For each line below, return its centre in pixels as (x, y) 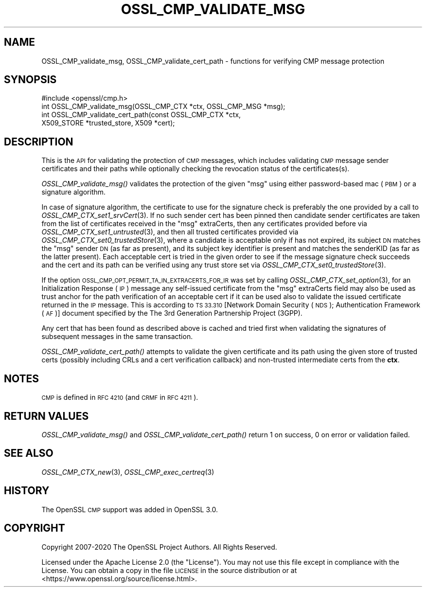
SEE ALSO (29, 453)
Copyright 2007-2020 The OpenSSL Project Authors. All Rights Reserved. (159, 547)
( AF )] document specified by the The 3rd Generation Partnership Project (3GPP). (172, 313)
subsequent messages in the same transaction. (117, 337)
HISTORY (27, 491)
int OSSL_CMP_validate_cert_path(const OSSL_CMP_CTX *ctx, (141, 115)
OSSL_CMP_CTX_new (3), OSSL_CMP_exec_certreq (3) (128, 472)
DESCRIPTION (39, 142)
